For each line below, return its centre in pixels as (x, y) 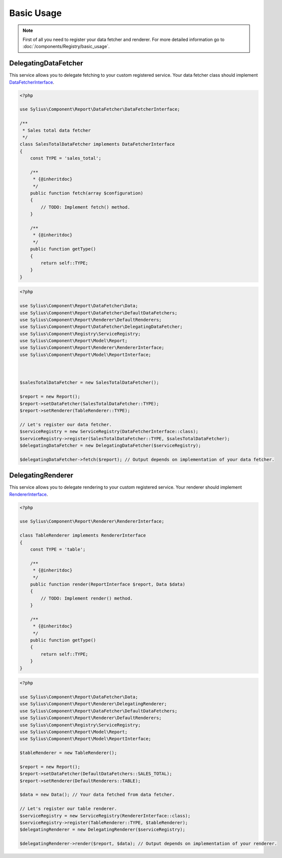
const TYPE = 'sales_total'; (66, 158)
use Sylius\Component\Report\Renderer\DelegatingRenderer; (93, 704)
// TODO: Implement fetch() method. (85, 207)
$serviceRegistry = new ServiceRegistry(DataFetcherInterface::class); (109, 431)
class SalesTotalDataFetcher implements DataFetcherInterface (97, 144)
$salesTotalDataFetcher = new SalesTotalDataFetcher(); (89, 383)
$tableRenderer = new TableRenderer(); (68, 753)
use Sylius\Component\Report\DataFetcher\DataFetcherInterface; (100, 109)
